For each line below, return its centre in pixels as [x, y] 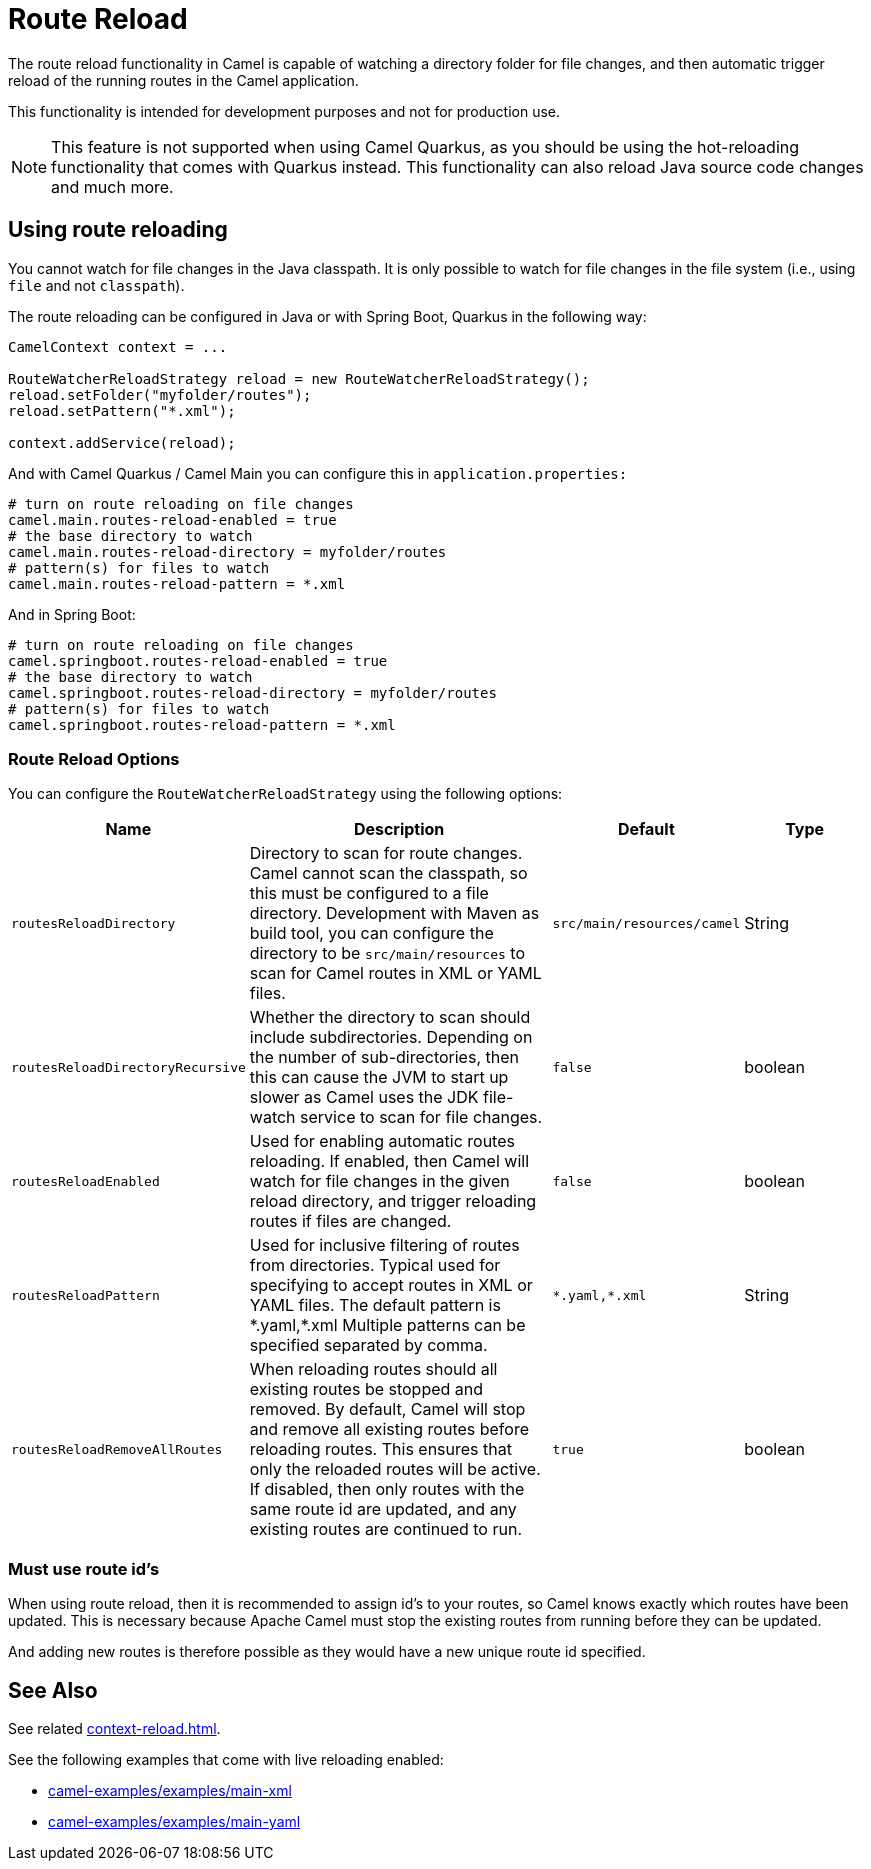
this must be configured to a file [369, 893]
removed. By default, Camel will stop [387, 1409]
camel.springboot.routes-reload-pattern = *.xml [202, 724]
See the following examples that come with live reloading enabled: [226, 1759]
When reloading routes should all [373, 1369]
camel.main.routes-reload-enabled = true [172, 519]
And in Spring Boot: [72, 614]
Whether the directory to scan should [390, 1017]
